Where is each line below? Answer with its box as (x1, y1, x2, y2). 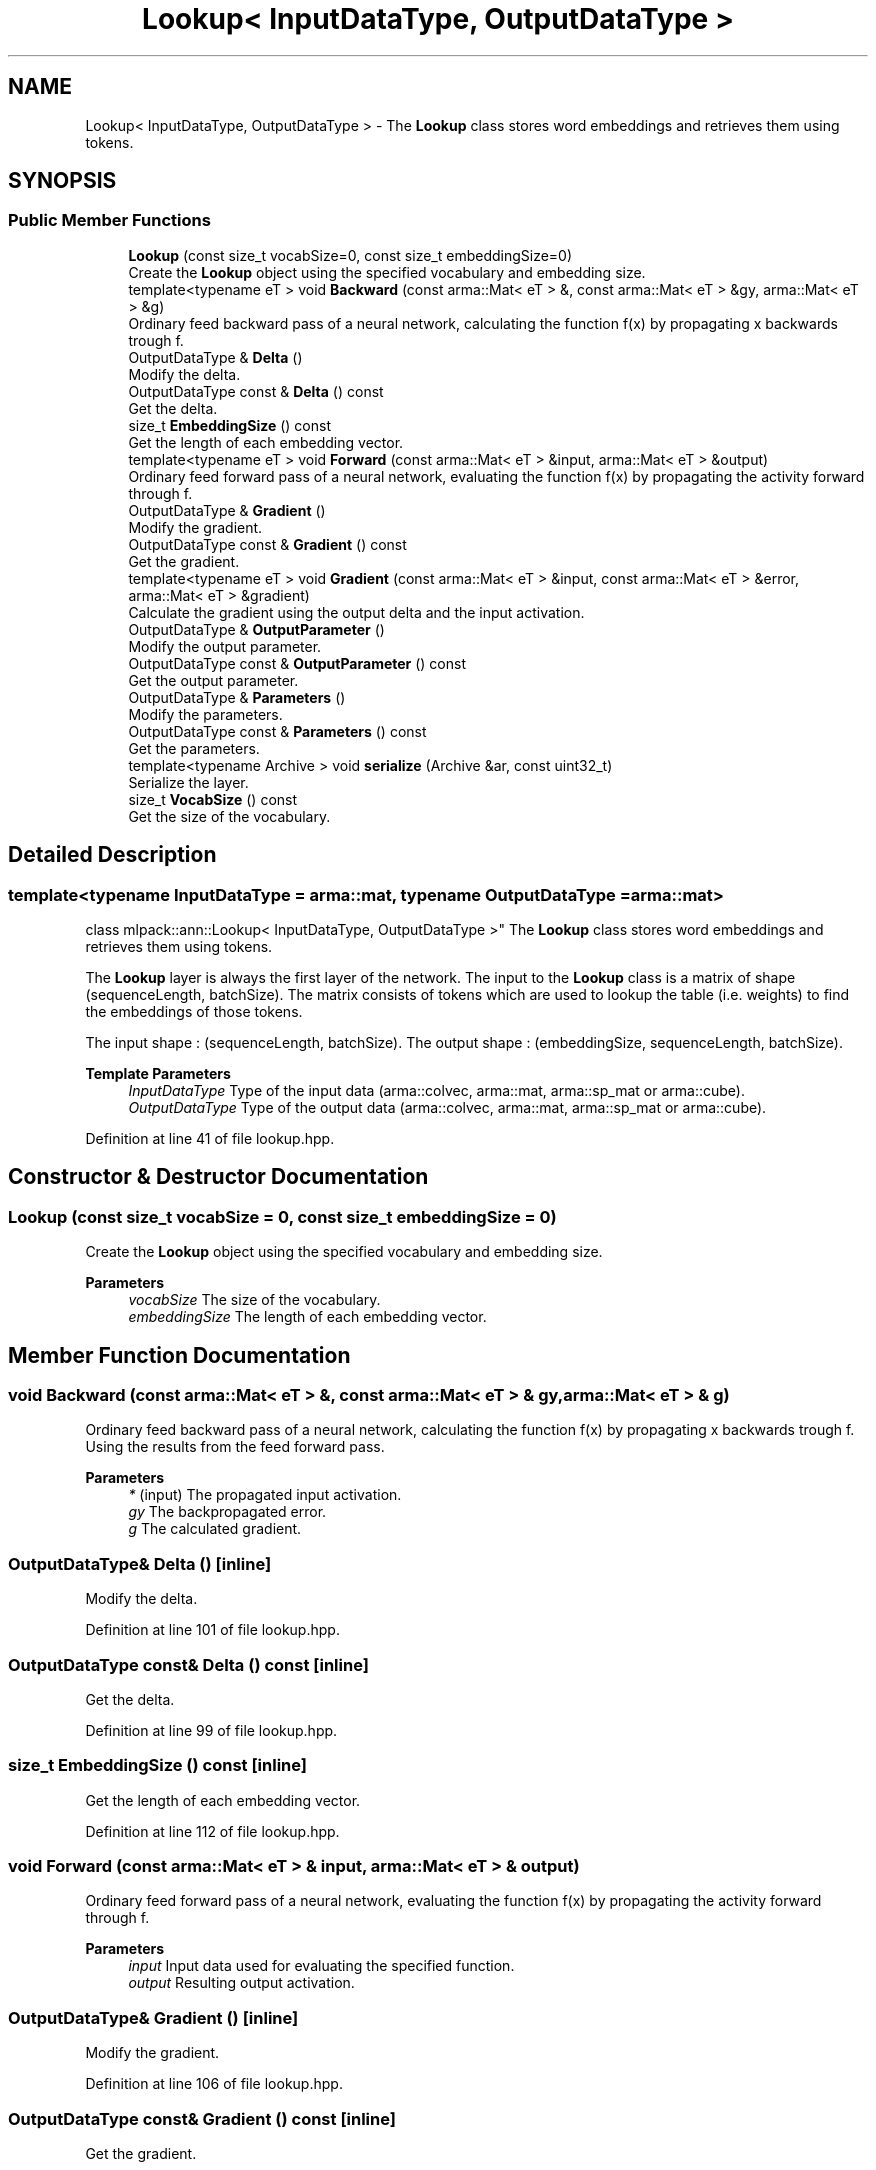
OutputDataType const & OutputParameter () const (128, 654, 467, 672)
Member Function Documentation (8, 1342, 351, 1368)
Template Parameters (85, 1065, 231, 1083)
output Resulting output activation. (128, 1974, 355, 1992)
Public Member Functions (8, 210, 211, 231)
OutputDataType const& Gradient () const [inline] (8, 2108, 396, 2129)
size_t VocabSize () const (128, 790, 298, 808)
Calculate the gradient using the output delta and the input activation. (128, 603, 585, 621)
